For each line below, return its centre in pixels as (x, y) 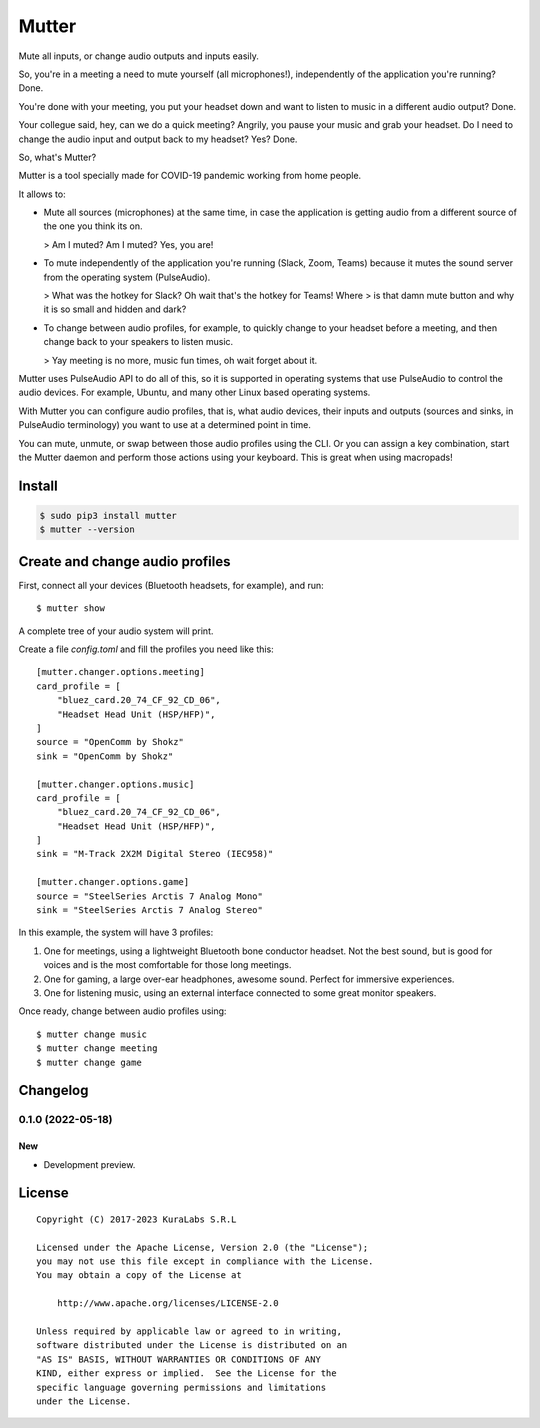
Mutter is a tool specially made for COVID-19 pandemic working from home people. (190, 176)
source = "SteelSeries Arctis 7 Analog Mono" (150, 896)
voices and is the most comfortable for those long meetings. (167, 965)
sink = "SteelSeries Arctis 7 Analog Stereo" (150, 910)
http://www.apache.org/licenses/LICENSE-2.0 (167, 1303)
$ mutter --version (87, 529)
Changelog (53, 1090)
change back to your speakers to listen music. (138, 342)
